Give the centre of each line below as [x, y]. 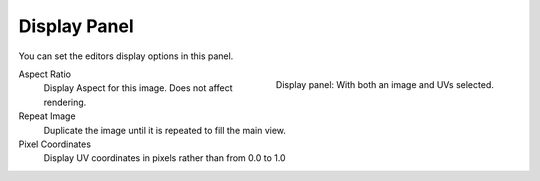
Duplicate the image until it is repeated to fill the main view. [165, 130]
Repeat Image [47, 116]
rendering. [65, 102]
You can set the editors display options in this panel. [126, 56]
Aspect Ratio [45, 74]
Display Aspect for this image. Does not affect [138, 88]
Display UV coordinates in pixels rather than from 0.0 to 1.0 [164, 158]
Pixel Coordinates [55, 144]
